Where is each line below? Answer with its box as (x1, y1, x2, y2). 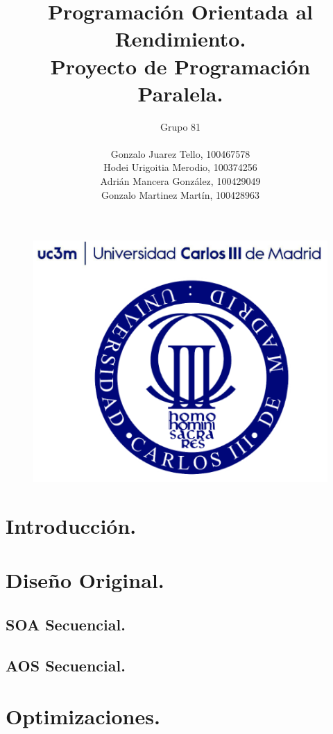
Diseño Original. (6, 566, 164, 594)
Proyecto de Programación (50, 51, 311, 80)
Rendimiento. (114, 24, 246, 53)
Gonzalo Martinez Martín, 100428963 (101, 187, 260, 202)
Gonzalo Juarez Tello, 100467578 (110, 146, 250, 161)
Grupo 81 (160, 119, 201, 133)
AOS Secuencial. (6, 654, 126, 676)
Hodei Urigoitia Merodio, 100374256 (103, 160, 257, 174)
